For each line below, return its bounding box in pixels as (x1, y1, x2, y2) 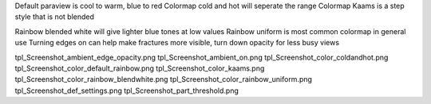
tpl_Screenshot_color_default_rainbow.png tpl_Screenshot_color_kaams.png (14, 64, 265, 73)
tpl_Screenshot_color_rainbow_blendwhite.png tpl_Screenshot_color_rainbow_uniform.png (14, 75, 313, 84)
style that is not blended (14, 12, 95, 21)
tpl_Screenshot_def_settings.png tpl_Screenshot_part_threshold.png (14, 86, 239, 95)
